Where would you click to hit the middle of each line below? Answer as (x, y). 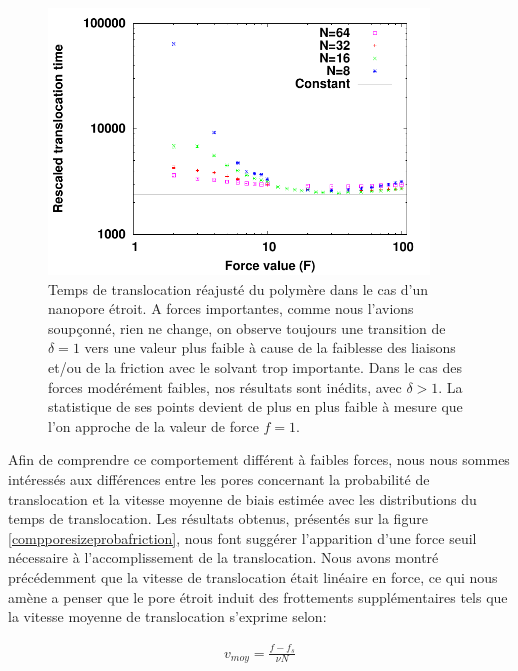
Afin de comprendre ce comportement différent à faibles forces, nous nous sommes (259, 459)
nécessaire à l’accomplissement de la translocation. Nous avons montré (223, 557)
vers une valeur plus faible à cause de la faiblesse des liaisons (270, 347)
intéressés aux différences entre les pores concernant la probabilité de (219, 479)
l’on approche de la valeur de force (153, 425)
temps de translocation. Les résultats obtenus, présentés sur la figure (218, 518)
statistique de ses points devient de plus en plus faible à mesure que (255, 406)
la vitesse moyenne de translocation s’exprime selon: (167, 616)
